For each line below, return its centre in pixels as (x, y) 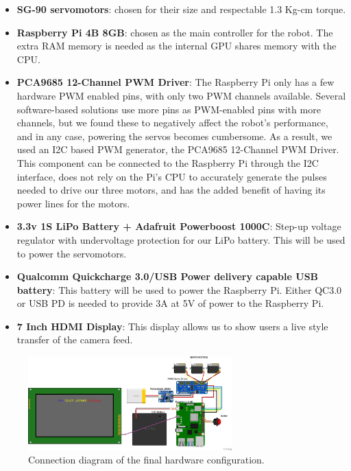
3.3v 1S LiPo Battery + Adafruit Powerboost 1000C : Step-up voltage (179, 226)
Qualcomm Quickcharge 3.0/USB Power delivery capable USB (168, 276)
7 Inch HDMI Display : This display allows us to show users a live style (172, 326)
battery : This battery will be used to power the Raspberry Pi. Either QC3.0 (179, 289)
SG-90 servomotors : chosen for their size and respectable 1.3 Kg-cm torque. (181, 9)
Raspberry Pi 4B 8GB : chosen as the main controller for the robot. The (175, 32)
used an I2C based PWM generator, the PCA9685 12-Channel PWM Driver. (178, 149)
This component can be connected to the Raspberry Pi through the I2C (168, 162)
